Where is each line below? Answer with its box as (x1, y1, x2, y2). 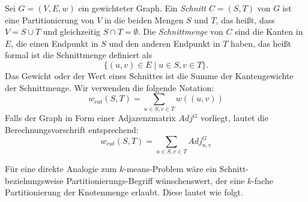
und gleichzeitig (43, 25, 101, 38)
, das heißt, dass (216, 13, 275, 26)
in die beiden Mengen (104, 13, 184, 26)
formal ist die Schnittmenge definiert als (5, 49, 152, 61)
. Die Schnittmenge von (137, 25, 223, 38)
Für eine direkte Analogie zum (5, 162, 117, 174)
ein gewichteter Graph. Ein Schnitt (78, 2, 207, 14)
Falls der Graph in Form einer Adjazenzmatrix (5, 111, 176, 124)
